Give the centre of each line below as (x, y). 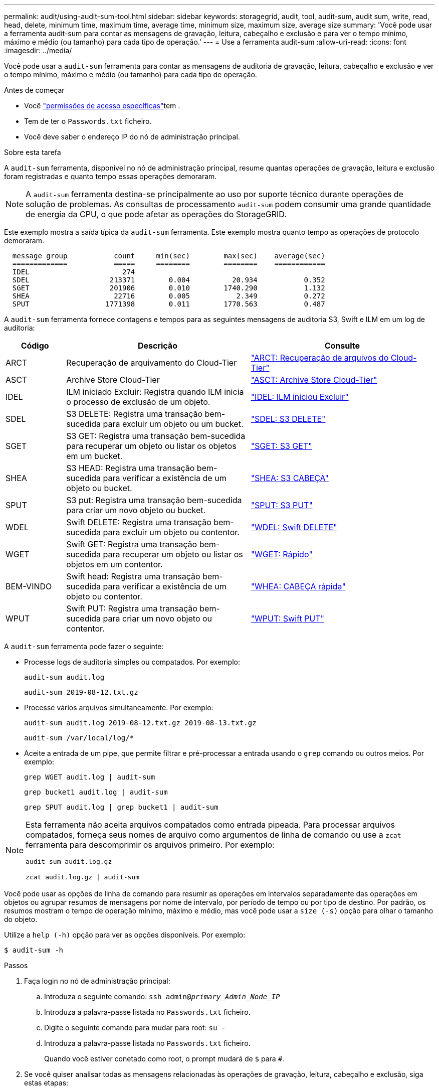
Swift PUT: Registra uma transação (132, 608)
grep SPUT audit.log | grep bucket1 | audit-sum (121, 807)
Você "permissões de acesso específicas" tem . (102, 106)
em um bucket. (94, 456)
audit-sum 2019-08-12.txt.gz (81, 692)
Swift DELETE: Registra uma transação (139, 522)
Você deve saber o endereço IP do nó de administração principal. (132, 137)
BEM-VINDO (29, 586)
